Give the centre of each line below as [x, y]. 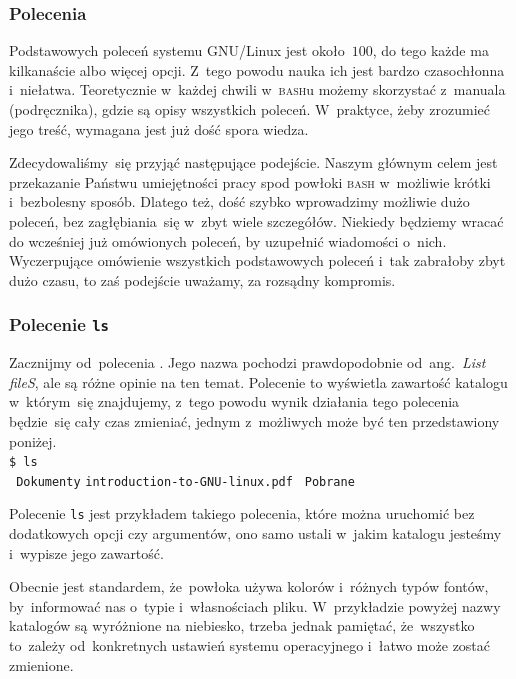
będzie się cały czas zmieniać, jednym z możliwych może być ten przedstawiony [254, 420]
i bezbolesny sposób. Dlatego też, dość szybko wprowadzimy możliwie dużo [239, 201]
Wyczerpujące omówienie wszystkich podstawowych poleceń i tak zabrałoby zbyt [257, 260]
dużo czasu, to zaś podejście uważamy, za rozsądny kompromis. [202, 279]
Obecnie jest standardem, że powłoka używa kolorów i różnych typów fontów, [249, 586]
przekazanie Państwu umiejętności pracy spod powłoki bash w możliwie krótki [250, 181]
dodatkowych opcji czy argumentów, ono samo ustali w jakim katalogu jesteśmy [255, 533]
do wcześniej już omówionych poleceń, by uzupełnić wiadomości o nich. [228, 240]
